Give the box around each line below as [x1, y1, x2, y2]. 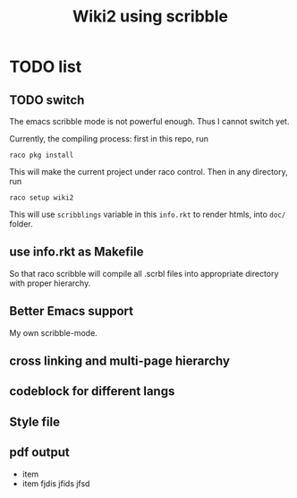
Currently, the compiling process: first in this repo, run [9, 133, 208, 144]
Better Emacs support [9, 304, 134, 319]
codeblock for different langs [9, 383, 175, 399]
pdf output [9, 445, 70, 460]
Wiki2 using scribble [72, 6, 229, 27]
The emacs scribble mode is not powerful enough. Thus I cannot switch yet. [9, 116, 290, 126]
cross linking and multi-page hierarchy [9, 354, 231, 369]
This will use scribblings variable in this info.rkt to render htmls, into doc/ [9, 209, 286, 219]
